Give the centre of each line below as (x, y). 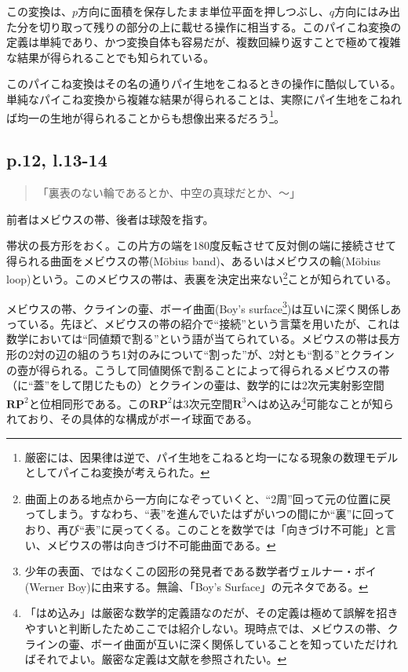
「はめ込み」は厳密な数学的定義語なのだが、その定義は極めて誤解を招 (206, 613)
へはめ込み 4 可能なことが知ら (321, 402)
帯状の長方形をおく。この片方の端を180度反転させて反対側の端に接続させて (201, 245)
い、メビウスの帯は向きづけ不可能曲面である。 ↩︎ (150, 544)
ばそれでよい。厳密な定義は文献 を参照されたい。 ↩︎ (156, 659)
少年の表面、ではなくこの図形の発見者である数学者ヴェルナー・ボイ (200, 571)
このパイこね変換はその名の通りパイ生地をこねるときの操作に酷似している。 (204, 84)
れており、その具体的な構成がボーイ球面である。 (132, 419)
